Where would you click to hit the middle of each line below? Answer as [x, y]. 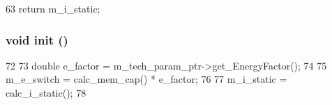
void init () [37, 39]
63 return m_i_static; [53, 8]
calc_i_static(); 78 [46, 92]
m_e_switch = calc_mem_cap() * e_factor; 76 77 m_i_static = [146, 79]
